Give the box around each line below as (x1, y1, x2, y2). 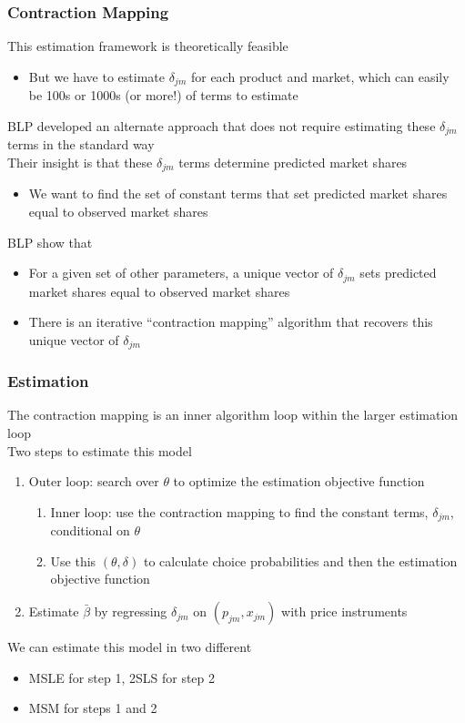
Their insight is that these (7, 152, 153, 171)
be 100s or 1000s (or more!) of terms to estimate (28, 86, 298, 105)
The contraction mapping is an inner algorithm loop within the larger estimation (7, 405, 459, 424)
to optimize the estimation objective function (173, 472, 425, 491)
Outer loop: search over (28, 472, 159, 491)
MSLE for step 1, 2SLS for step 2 (28, 667, 216, 687)
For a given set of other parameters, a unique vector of (28, 263, 334, 282)
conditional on (50, 521, 130, 540)
